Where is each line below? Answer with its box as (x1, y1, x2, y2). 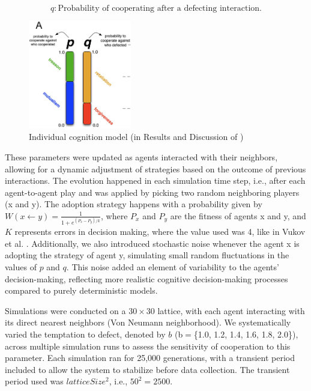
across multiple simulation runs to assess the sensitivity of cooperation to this (5, 339, 291, 352)
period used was (5, 375, 64, 387)
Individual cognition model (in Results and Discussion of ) (29, 130, 244, 143)
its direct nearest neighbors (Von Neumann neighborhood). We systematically (5, 316, 291, 329)
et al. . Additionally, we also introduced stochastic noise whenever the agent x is (5, 237, 300, 249)
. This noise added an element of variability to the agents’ (66, 261, 279, 273)
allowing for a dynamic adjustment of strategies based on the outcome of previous (5, 162, 306, 175)
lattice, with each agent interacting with (157, 304, 305, 317)
